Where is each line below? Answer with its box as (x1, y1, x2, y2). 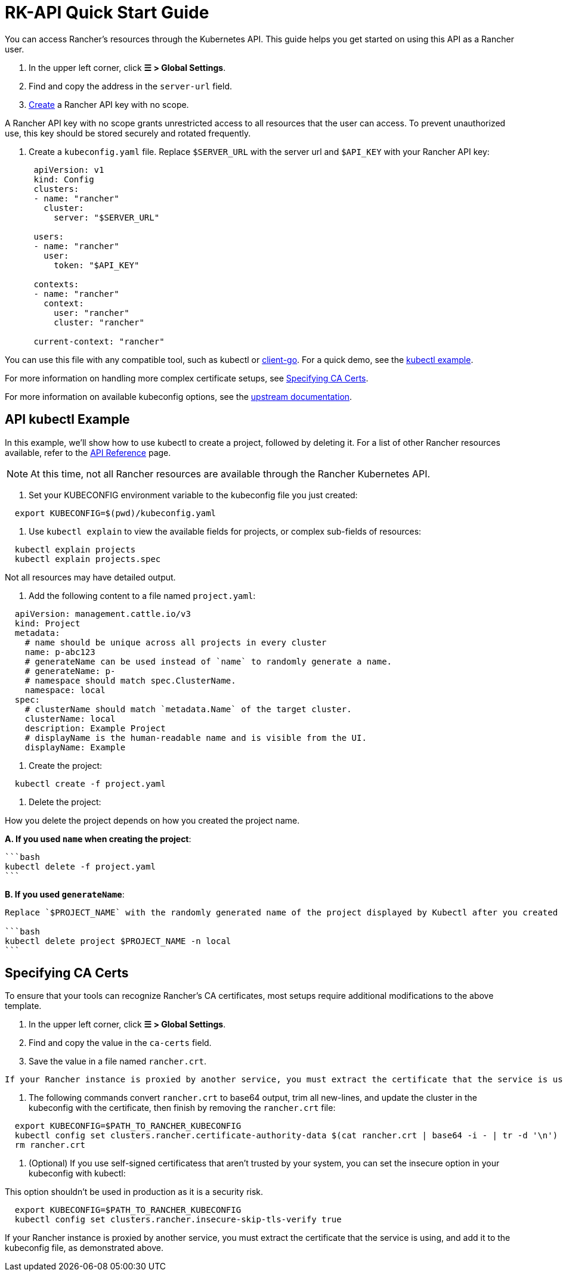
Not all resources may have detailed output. (5, 572, 176, 582)
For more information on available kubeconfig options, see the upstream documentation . (5, 391, 352, 402)
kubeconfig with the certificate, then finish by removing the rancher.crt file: (29, 1103, 336, 1113)
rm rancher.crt (14, 1140, 85, 1150)
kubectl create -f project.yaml (14, 778, 166, 788)
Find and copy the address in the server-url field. (29, 80, 232, 91)
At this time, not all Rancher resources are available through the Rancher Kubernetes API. (30, 467, 431, 480)
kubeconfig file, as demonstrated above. (5, 1243, 163, 1253)
